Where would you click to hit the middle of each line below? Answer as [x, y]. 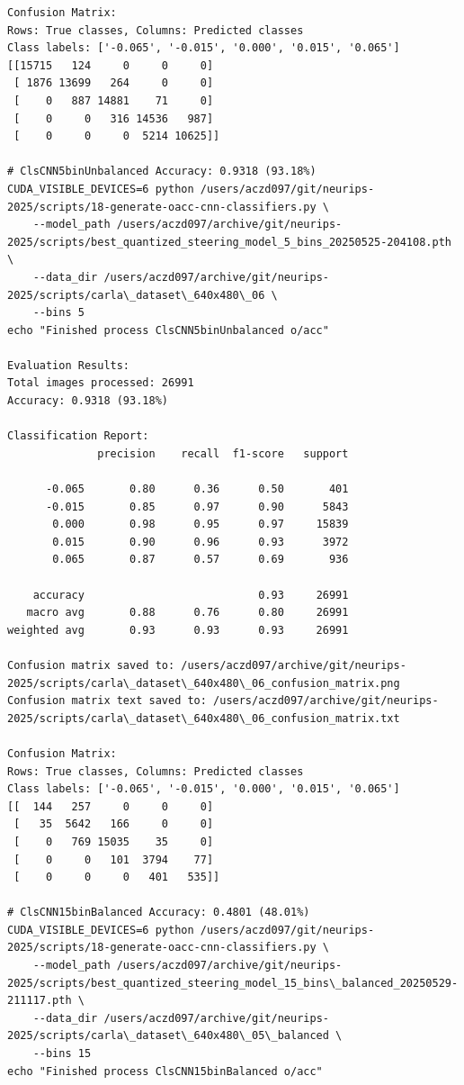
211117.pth [40, 1001]
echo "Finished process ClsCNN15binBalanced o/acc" [165, 1071]
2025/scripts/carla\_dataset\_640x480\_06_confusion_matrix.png [204, 683]
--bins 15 [62, 1054]
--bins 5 [58, 313]
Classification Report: [78, 436]
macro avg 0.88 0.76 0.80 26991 [187, 613]
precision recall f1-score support [223, 453]
